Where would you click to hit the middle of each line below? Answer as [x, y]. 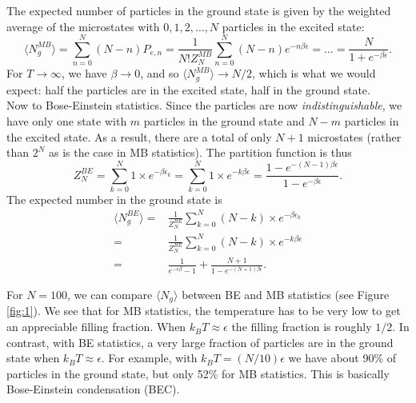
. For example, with [149, 358]
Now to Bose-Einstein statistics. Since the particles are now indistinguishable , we [204, 105]
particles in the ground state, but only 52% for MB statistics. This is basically [198, 373]
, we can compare [110, 295]
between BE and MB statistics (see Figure [286, 295]
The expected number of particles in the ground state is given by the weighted [199, 10]
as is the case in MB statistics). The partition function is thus [200, 152]
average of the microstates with [83, 26]
